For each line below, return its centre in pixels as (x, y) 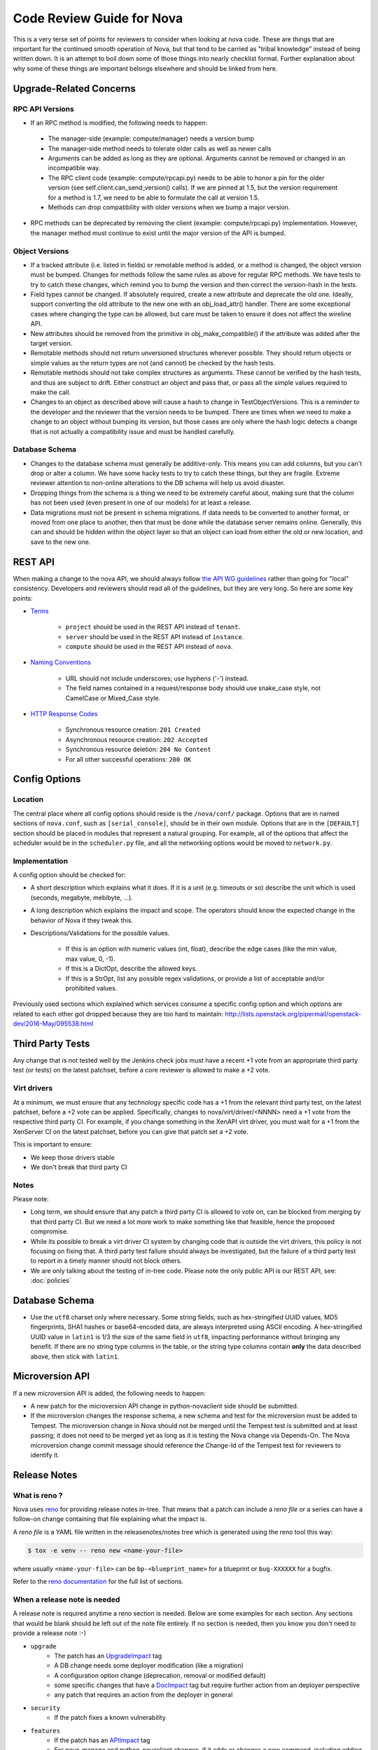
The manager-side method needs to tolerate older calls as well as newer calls (160, 148)
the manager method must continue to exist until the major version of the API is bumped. (158, 233)
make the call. (51, 392)
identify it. (45, 1455)
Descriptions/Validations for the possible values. (100, 933)
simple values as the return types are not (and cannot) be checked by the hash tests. (153, 363)
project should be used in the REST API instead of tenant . (153, 627)
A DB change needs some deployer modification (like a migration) (149, 1665)
